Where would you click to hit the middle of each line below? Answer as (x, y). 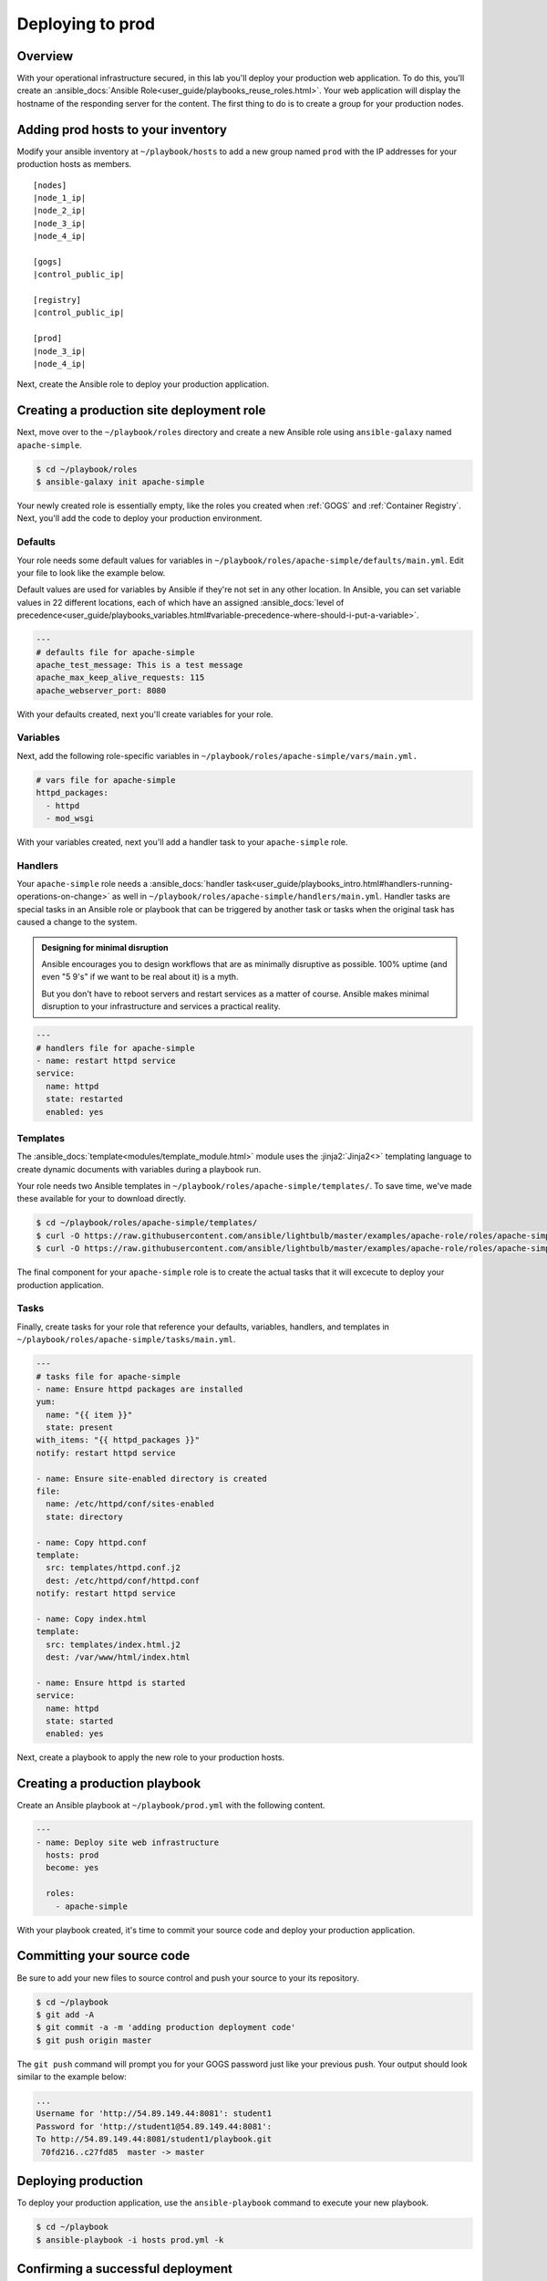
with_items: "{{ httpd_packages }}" (118, 1440)
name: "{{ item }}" (89, 1415)
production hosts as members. (74, 164)
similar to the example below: (72, 2077)
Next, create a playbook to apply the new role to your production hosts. (151, 1757)
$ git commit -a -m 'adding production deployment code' (166, 2027)
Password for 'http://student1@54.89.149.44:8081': (154, 2126)
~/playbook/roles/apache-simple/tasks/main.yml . (126, 1339)
